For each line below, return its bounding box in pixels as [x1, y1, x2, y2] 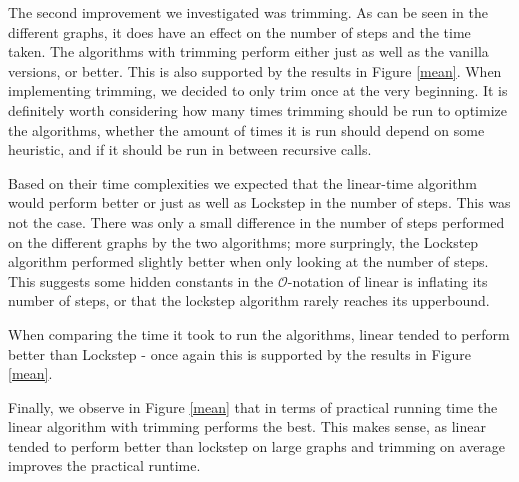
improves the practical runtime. [8, 455, 201, 476]
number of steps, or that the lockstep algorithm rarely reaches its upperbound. [8, 290, 490, 311]
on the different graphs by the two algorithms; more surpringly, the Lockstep [8, 231, 479, 252]
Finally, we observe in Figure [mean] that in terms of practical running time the [8, 396, 498, 417]
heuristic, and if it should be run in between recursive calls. [8, 139, 372, 160]
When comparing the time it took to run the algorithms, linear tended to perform [8, 323, 510, 344]
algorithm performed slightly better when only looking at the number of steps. [8, 251, 489, 272]
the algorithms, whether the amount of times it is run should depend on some [8, 119, 485, 140]
